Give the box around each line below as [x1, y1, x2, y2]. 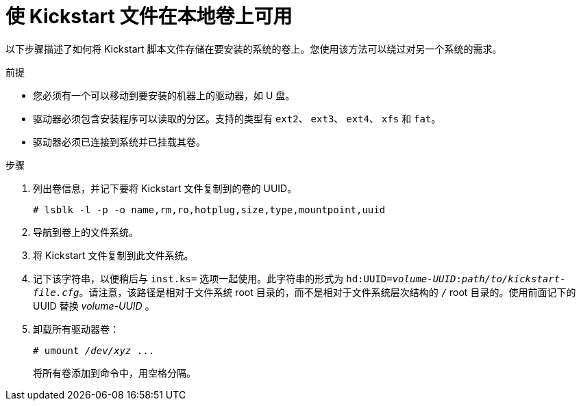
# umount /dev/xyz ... [33, 344, 155, 356]
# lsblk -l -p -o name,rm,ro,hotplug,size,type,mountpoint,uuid [33, 204, 386, 215]
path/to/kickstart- [461, 273, 566, 284]
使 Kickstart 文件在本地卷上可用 [5, 5, 293, 28]
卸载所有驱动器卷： [33, 323, 119, 335]
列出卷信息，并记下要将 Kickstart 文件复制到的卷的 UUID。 [33, 182, 297, 194]
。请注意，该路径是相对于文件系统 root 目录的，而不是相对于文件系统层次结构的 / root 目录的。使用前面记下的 [79, 286, 576, 298]
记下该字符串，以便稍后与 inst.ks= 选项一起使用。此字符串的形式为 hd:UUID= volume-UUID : [33, 272, 462, 284]
